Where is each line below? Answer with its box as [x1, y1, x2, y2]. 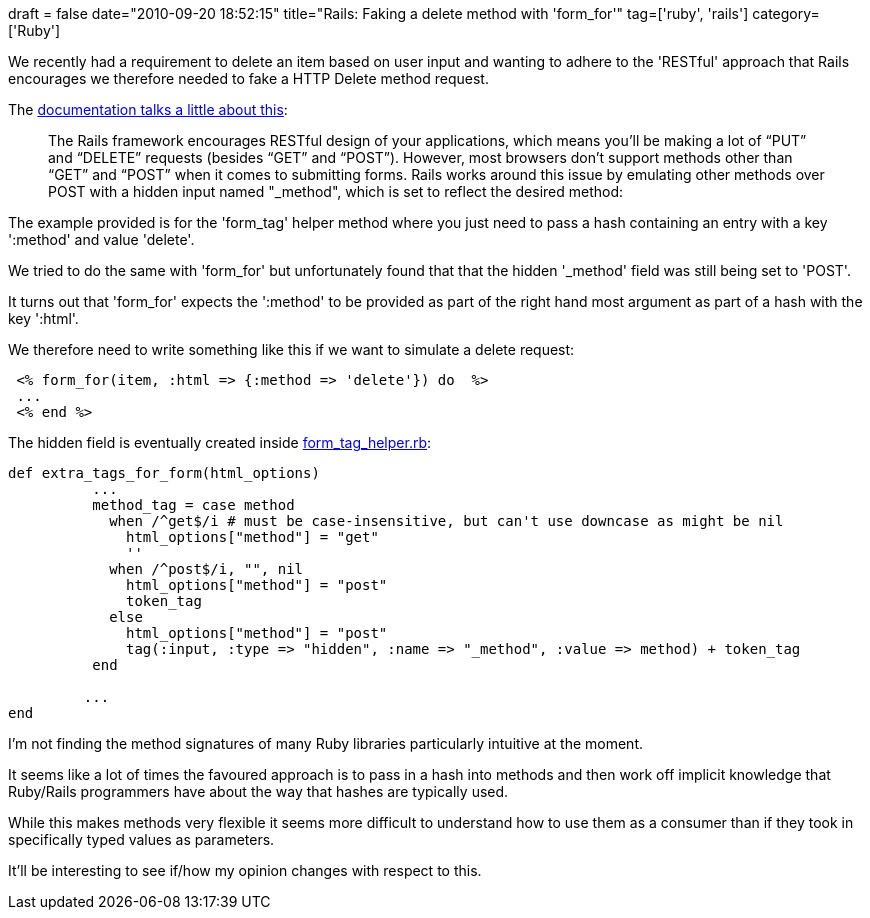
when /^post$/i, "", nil [109, 561, 304, 577]
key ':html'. [8, 310, 79, 327]
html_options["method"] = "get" [126, 529, 379, 545]
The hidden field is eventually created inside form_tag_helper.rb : [8, 434, 432, 451]
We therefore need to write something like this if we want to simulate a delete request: [8, 341, 575, 358]
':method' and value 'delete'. [8, 231, 195, 248]
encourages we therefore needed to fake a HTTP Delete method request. [8, 70, 489, 87]
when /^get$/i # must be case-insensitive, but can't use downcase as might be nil [109, 513, 784, 529]
